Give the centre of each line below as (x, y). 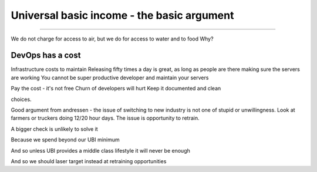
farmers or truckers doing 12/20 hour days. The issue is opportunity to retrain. (105, 118)
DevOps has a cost (46, 55)
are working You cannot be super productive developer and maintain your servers (110, 77)
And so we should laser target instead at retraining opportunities (89, 161)
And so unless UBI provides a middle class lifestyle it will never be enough (100, 150)
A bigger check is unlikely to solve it (54, 129)
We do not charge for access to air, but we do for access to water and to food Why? (112, 39)
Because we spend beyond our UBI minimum (65, 140)
